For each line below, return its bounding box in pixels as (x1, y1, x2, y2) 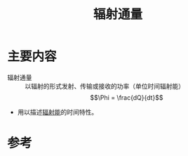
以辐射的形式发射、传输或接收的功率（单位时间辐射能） (25, 82, 184, 90)
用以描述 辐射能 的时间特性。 (17, 108, 98, 116)
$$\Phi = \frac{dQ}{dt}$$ (90, 93, 163, 102)
